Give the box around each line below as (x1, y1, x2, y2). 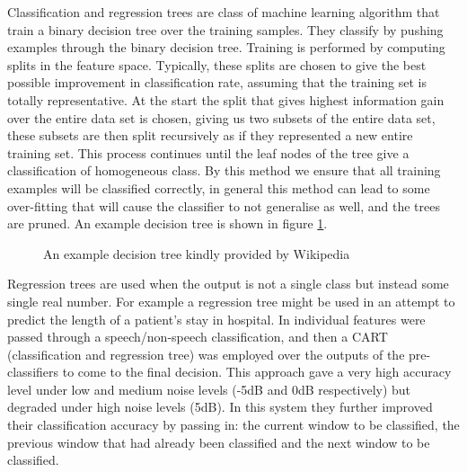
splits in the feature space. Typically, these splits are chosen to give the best (7, 55, 427, 74)
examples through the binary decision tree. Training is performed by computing (7, 38, 445, 57)
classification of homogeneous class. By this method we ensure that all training (7, 161, 441, 180)
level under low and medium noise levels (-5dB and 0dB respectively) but (7, 379, 411, 398)
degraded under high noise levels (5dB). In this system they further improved (7, 397, 433, 416)
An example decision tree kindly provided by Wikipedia (43, 244, 350, 263)
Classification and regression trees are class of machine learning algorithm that (7, 3, 440, 21)
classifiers (7, 362, 59, 381)
